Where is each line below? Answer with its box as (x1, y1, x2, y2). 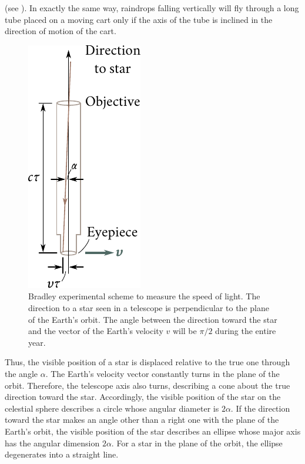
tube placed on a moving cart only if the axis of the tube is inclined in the (5, 13, 273, 25)
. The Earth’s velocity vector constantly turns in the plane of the (45, 367, 280, 379)
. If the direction (230, 402, 290, 414)
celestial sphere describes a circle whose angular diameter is (5, 402, 219, 414)
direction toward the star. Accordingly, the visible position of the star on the (5, 390, 281, 403)
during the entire (215, 325, 276, 337)
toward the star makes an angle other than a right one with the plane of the (5, 413, 279, 426)
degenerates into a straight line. (5, 448, 119, 460)
